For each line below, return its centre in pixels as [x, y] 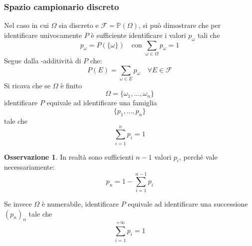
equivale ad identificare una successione [188, 204]
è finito [71, 85]
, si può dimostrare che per [180, 25]
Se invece [18, 204]
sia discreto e [79, 25]
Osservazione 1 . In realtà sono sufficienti [69, 156]
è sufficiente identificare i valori [138, 35]
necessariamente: [29, 167]
